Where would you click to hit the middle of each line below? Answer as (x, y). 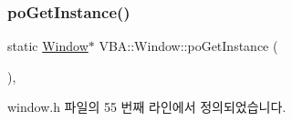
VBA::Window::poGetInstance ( (188, 46)
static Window (48, 46)
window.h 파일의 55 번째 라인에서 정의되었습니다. (147, 107)
